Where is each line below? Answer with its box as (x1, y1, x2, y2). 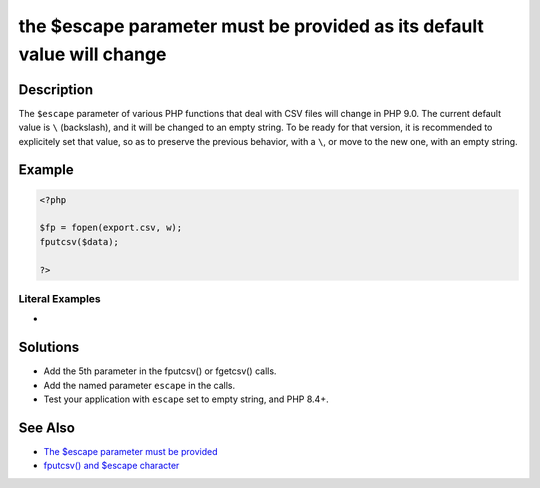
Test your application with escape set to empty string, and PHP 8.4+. (43, 393, 329, 405)
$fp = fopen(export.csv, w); (39, 222, 183, 234)
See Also (18, 419, 75, 436)
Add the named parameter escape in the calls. (43, 379, 235, 391)
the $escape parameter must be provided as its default (18, 15, 485, 37)
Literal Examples (18, 291, 101, 305)
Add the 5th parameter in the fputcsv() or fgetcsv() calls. (43, 365, 277, 377)
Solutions (18, 339, 80, 356)
